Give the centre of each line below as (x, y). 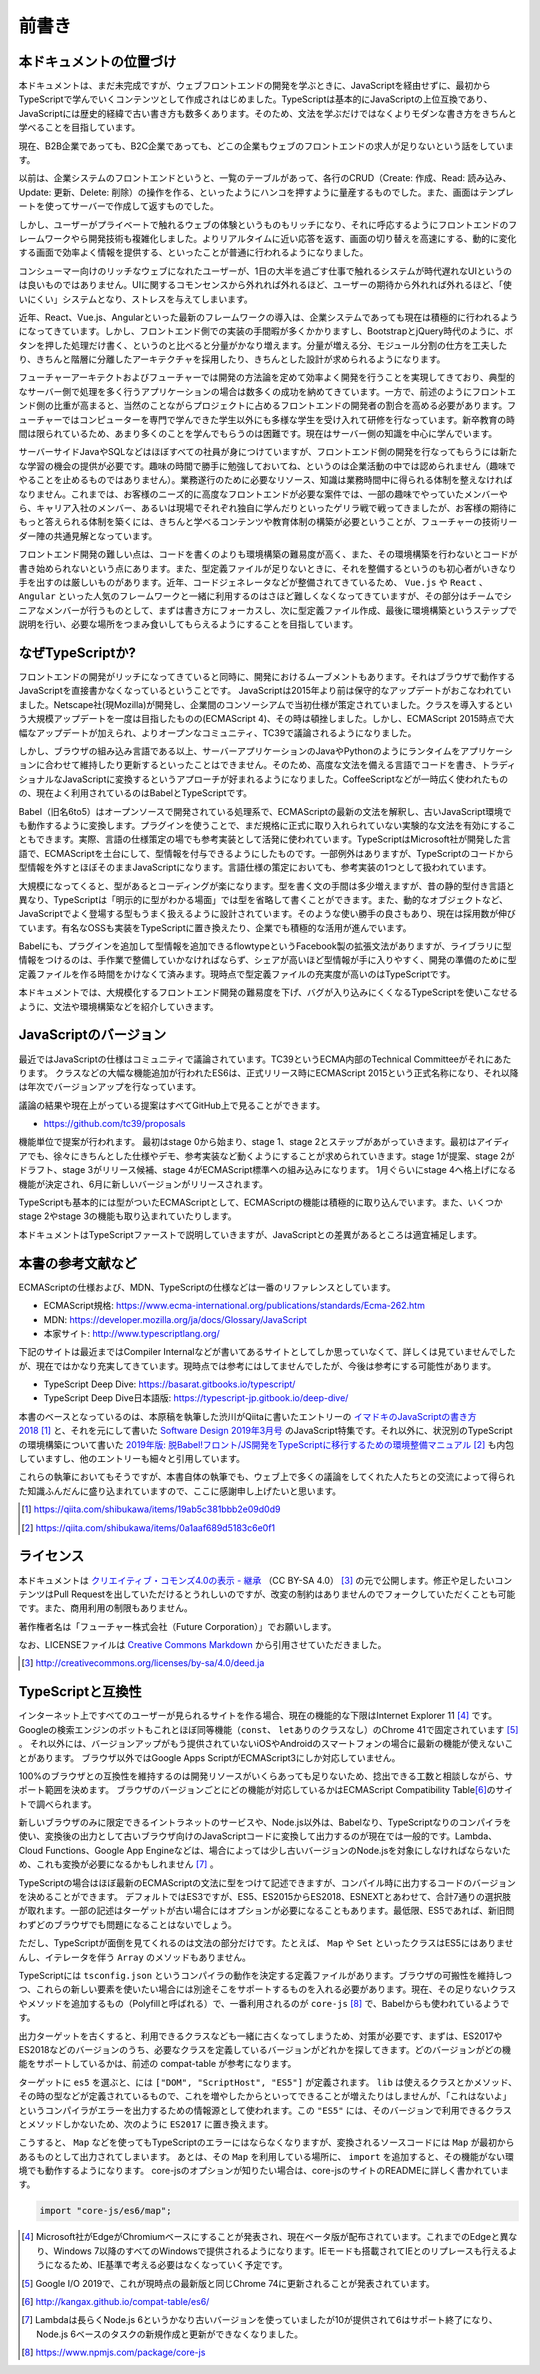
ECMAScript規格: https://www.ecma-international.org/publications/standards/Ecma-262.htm (234, 1306)
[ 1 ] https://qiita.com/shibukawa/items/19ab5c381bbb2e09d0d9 (151, 1509)
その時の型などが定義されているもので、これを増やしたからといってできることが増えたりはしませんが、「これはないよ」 (265, 2096)
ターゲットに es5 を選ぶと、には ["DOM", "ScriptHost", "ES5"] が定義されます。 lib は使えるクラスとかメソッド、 (268, 2082)
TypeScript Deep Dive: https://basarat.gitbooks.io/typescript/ (169, 1384)
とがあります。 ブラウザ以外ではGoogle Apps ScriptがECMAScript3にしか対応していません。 (209, 1757)
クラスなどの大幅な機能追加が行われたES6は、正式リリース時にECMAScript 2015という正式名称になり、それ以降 (287, 1072)
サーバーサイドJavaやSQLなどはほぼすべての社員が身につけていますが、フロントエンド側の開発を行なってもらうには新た (268, 452)
